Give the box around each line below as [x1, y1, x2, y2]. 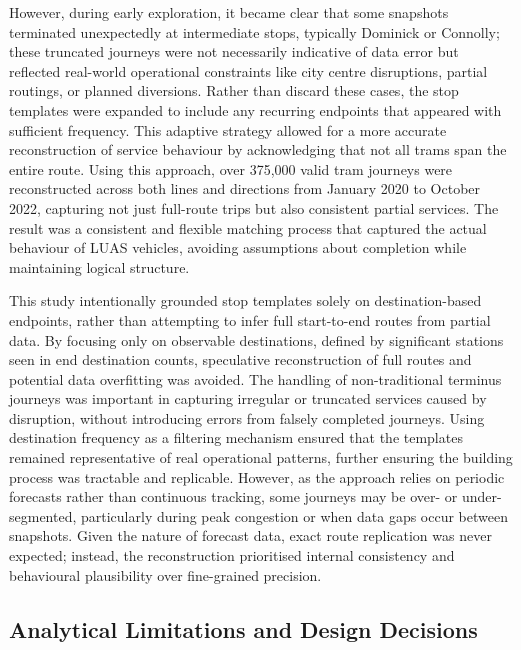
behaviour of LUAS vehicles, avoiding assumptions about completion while [9, 237, 467, 258]
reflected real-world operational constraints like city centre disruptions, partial [9, 60, 488, 81]
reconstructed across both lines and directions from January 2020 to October [9, 178, 481, 199]
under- [461, 486, 502, 507]
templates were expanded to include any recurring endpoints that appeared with [9, 99, 502, 120]
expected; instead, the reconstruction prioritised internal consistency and [9, 545, 455, 566]
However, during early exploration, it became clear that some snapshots [9, 2, 449, 22]
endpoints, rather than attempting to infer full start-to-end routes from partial [9, 309, 491, 330]
